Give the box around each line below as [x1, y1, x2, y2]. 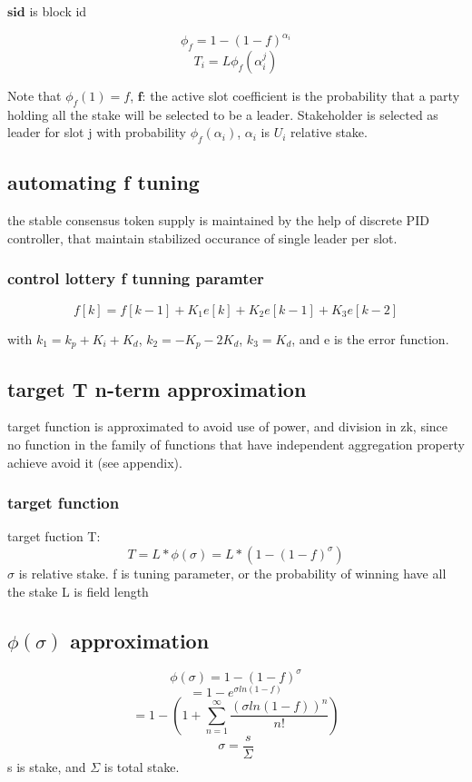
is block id [29, 2, 87, 20]
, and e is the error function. [291, 329, 449, 348]
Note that [7, 85, 62, 104]
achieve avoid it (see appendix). [7, 452, 182, 471]
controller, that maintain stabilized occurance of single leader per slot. [7, 228, 398, 247]
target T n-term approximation [7, 374, 307, 402]
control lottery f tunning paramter [7, 267, 264, 290]
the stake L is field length [7, 581, 149, 600]
